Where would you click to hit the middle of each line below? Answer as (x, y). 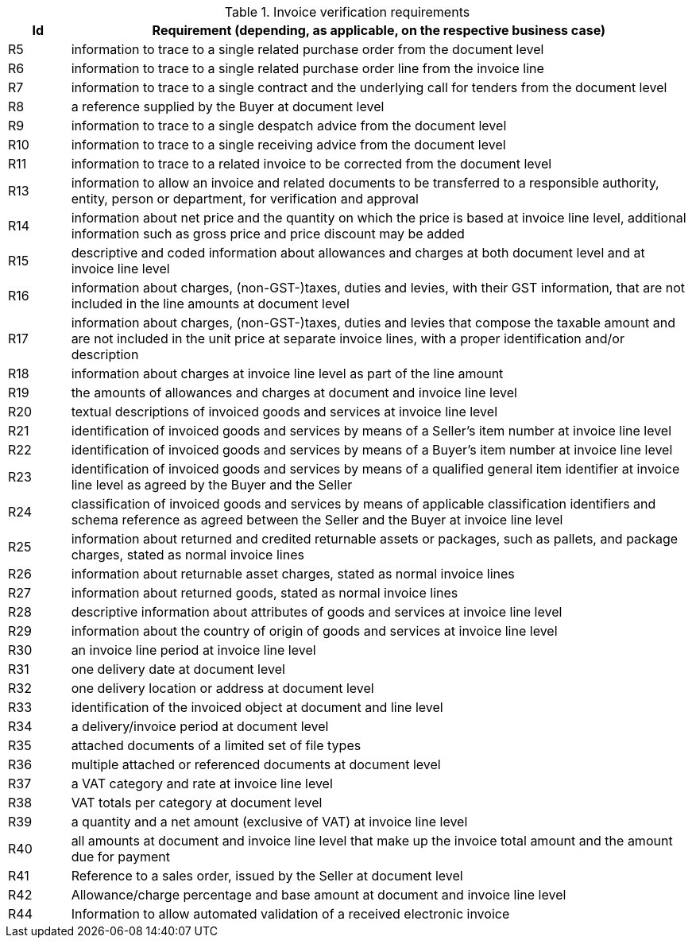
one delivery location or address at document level (222, 688)
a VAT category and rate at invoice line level (202, 783)
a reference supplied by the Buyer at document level (228, 106)
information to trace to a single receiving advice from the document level (288, 145)
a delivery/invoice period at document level (200, 726)
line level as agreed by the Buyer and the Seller (212, 485)
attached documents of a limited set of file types (216, 745)
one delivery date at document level (178, 669)
